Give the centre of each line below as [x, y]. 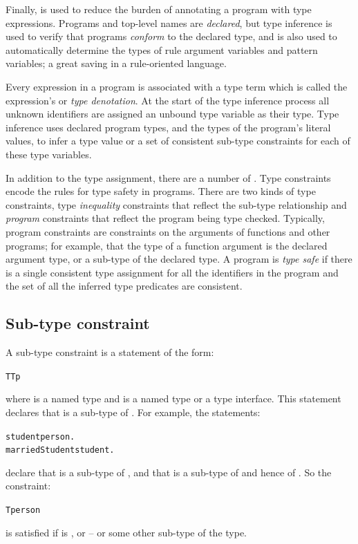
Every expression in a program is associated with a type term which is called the [177, 86]
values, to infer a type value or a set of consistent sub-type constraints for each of [178, 141]
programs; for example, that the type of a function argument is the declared [167, 245]
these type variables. [49, 154]
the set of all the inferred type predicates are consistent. [124, 286]
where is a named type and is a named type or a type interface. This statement [173, 398]
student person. [40, 437]
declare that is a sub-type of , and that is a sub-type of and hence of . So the [169, 472]
